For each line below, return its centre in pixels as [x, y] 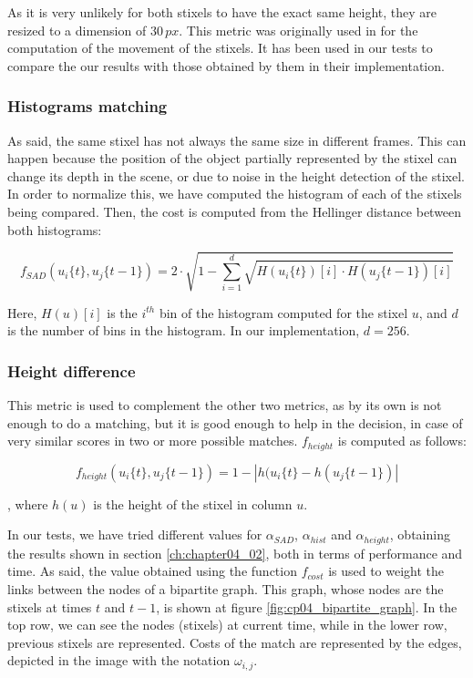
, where [28, 503]
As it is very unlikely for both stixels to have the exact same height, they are [222, 12]
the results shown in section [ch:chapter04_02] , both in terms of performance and [235, 553]
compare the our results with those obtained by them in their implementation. [226, 65]
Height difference [72, 370]
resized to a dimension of [77, 30]
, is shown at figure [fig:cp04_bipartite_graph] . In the [307, 606]
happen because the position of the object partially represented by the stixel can [232, 158]
